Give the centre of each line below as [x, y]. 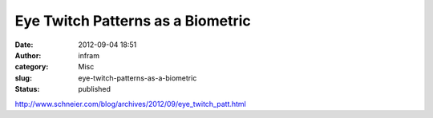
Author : [28, 55]
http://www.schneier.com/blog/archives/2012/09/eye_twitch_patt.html [130, 104]
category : [32, 67]
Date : [24, 45]
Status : [27, 89]
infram [89, 55]
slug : [23, 78]
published [95, 89]
